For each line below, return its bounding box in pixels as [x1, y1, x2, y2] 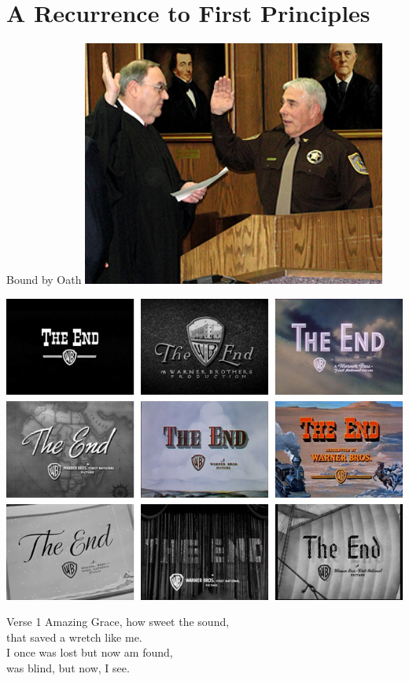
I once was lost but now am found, [6, 644, 173, 661]
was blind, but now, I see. [6, 660, 130, 676]
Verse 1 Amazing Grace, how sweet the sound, [6, 613, 230, 630]
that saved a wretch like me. [6, 628, 142, 645]
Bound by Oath [6, 271, 82, 288]
